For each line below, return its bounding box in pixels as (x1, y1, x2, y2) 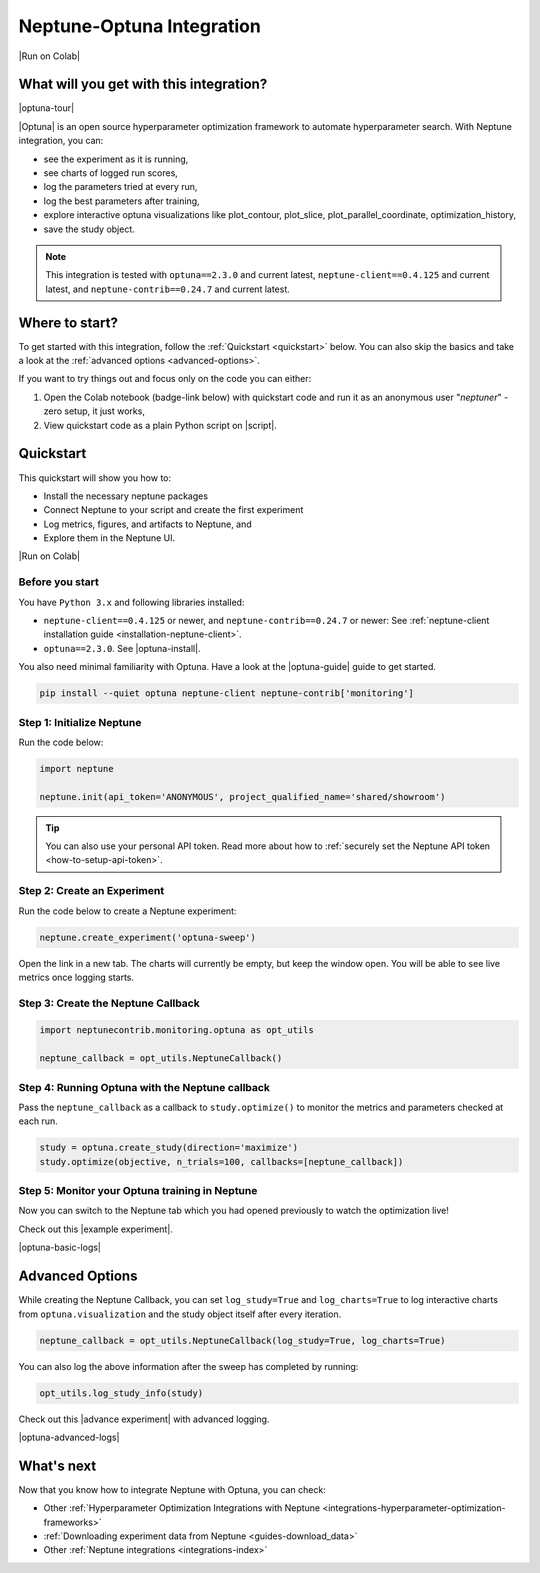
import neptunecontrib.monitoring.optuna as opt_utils (39, 1025, 314, 1036)
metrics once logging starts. (18, 971, 135, 983)
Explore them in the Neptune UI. (43, 532, 176, 544)
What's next (18, 1457, 97, 1474)
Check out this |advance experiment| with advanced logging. (18, 1413, 270, 1425)
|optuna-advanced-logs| (18, 1431, 120, 1443)
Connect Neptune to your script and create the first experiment (43, 504, 304, 516)
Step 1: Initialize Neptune (18, 715, 142, 729)
